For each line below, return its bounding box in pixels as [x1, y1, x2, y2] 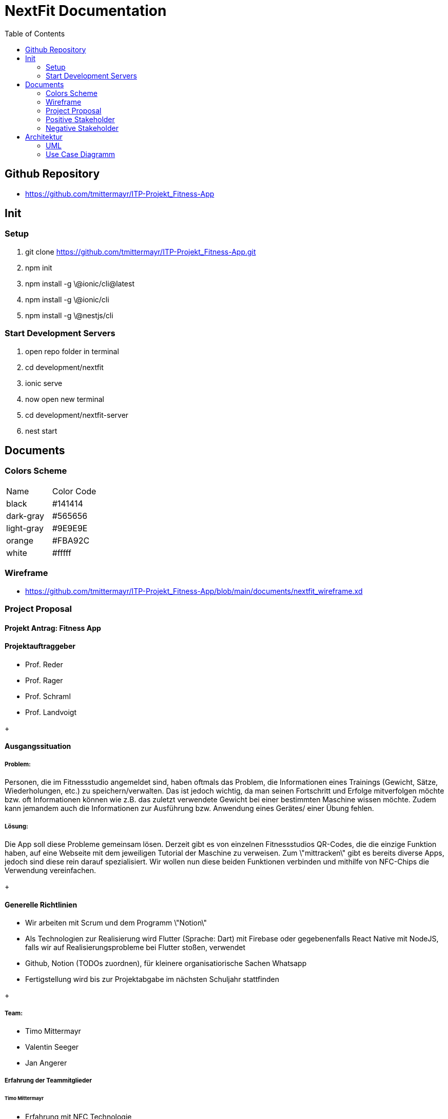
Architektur [25, 132, 63, 141]
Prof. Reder [25, 660, 63, 669]
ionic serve [25, 378, 63, 388]
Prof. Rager [25, 676, 63, 685]
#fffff [52, 547, 71, 558]
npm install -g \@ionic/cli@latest [25, 279, 134, 288]
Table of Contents [5, 29, 65, 38]
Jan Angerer [25, 1058, 67, 1067]
